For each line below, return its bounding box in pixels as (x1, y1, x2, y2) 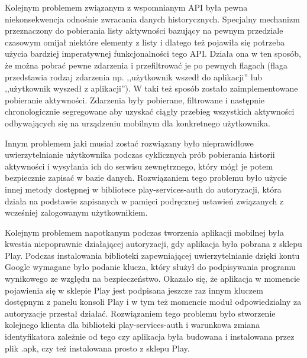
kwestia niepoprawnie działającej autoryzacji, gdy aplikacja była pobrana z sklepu (5, 237, 302, 250)
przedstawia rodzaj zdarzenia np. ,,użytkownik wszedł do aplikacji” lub (5, 70, 263, 83)
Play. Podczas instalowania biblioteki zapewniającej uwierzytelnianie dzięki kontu (5, 249, 300, 261)
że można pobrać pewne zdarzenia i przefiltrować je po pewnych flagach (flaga (5, 58, 288, 71)
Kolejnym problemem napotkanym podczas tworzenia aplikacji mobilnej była (5, 226, 284, 238)
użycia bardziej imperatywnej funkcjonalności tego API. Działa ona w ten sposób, (5, 47, 301, 60)
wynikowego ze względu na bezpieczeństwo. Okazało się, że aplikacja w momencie (5, 272, 300, 285)
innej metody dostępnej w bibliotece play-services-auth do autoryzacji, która (5, 183, 282, 195)
